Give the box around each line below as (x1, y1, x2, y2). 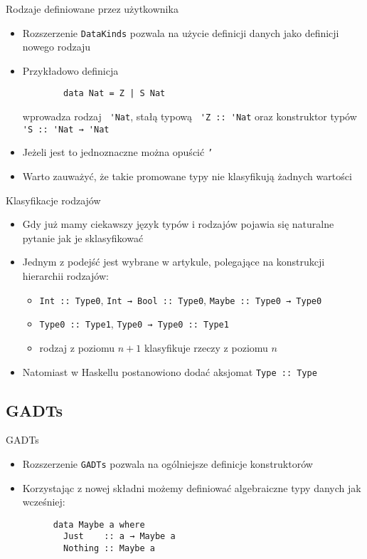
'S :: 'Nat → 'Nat (22, 124, 110, 135)
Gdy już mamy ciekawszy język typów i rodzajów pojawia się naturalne (22, 216, 334, 231)
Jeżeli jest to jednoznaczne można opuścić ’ (22, 145, 213, 160)
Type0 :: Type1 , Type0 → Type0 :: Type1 (39, 316, 229, 331)
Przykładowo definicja (22, 63, 119, 78)
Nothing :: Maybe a (63, 543, 155, 554)
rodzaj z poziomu (39, 340, 115, 355)
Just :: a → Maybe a (63, 531, 176, 542)
